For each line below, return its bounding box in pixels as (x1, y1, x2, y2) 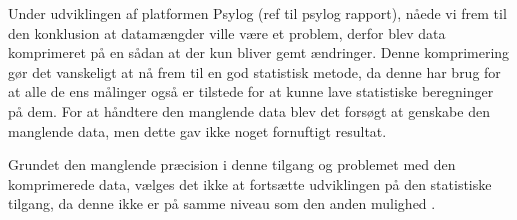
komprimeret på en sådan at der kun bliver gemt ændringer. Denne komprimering (8, 42, 510, 63)
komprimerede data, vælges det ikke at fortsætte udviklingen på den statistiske (8, 173, 492, 194)
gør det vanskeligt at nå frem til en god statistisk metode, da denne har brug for (8, 61, 501, 82)
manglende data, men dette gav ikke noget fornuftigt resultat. (8, 120, 387, 141)
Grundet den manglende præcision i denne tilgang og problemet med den (8, 154, 456, 175)
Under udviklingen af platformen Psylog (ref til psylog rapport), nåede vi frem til (8, 3, 507, 23)
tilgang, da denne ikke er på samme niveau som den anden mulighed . (8, 193, 436, 214)
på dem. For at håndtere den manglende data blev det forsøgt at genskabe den (8, 100, 490, 121)
